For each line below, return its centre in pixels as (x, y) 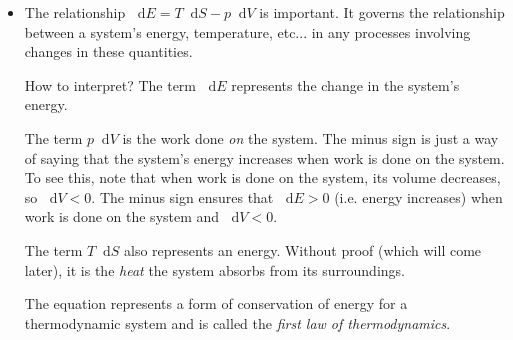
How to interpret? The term (110, 84)
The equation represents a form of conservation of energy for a (216, 303)
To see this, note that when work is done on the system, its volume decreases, (262, 177)
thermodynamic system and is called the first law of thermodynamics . (237, 322)
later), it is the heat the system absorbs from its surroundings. (214, 269)
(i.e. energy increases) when (418, 196)
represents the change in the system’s (345, 84)
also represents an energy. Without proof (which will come (303, 249)
